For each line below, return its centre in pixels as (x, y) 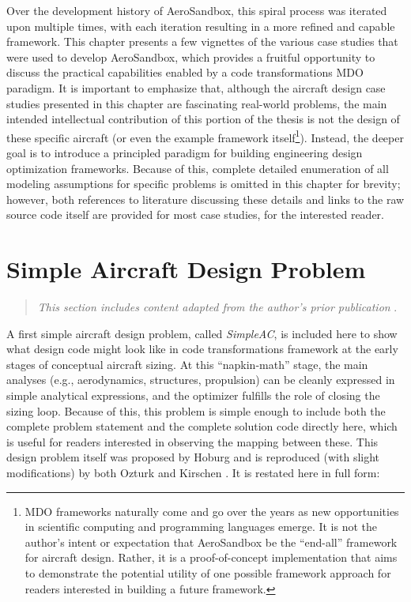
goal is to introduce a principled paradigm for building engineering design (185, 152)
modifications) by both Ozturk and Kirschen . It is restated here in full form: (193, 473)
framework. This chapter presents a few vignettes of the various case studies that (202, 41)
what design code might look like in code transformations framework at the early (202, 349)
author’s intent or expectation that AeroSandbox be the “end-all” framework (211, 542)
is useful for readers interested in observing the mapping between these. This (192, 441)
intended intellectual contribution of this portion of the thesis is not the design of (203, 119)
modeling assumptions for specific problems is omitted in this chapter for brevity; (204, 184)
